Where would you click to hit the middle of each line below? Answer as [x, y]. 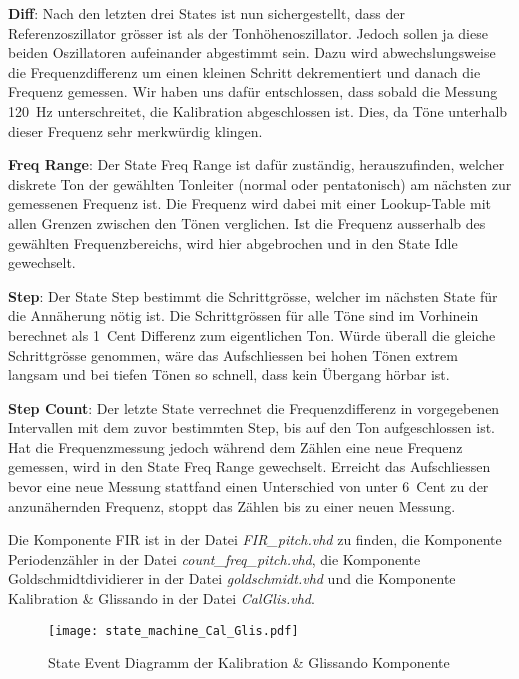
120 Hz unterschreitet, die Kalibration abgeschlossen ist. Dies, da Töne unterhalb [258, 110]
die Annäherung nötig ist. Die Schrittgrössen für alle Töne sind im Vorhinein [243, 315]
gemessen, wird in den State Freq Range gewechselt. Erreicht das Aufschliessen [249, 466]
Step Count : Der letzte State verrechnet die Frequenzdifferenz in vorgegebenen [254, 407]
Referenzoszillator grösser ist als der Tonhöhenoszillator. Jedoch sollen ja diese [248, 32]
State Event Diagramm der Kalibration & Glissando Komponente [249, 662]
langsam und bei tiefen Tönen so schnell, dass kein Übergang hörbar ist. [229, 374]
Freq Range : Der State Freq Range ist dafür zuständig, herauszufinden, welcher [256, 164]
